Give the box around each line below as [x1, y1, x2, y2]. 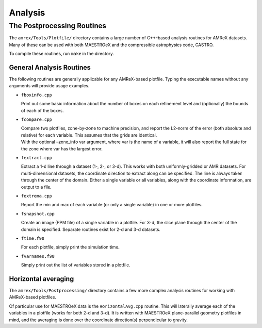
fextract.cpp [21, 155, 52, 160]
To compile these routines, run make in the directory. [9, 51, 114, 57]
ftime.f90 [21, 235, 45, 241]
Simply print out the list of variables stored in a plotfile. [21, 262, 131, 268]
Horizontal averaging [9, 275, 74, 283]
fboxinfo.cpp [21, 92, 52, 98]
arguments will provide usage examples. [9, 83, 90, 89]
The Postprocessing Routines [9, 21, 106, 30]
